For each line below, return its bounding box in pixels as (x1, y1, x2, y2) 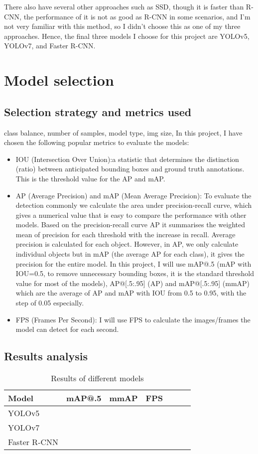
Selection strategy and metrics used (4, 104, 192, 119)
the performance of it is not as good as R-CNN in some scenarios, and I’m (23, 11, 251, 21)
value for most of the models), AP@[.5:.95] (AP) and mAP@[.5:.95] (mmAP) (15, 278, 250, 288)
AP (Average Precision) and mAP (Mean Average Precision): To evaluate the (15, 190, 252, 200)
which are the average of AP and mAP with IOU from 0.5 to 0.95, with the (15, 288, 247, 298)
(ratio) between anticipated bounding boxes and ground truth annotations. (15, 163, 245, 174)
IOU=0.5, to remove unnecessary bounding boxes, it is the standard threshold (15, 268, 254, 279)
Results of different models (51, 372, 144, 384)
